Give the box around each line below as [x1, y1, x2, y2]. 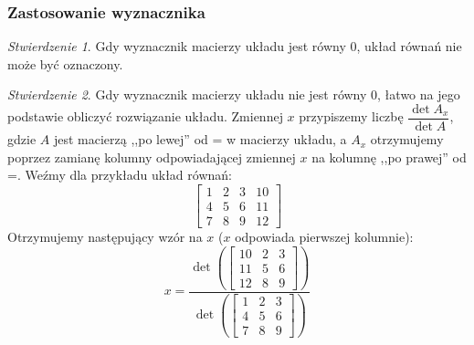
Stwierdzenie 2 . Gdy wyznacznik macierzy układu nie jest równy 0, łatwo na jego [7, 85, 460, 104]
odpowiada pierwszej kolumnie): [235, 226, 414, 246]
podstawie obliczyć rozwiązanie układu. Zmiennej [7, 107, 283, 126]
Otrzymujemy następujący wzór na [7, 226, 203, 246]
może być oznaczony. [7, 54, 123, 73]
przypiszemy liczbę [299, 107, 404, 126]
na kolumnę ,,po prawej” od [311, 147, 467, 166]
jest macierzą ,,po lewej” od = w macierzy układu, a [53, 130, 347, 149]
